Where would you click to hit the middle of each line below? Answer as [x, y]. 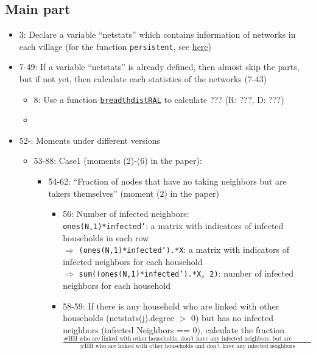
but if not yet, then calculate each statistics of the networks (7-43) [143, 79]
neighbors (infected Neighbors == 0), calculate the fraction [174, 329]
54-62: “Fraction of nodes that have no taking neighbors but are [167, 181]
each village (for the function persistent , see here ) [115, 46]
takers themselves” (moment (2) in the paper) [134, 193]
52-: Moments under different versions [90, 140]
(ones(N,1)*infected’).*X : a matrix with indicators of [184, 250]
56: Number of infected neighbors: [126, 214]
